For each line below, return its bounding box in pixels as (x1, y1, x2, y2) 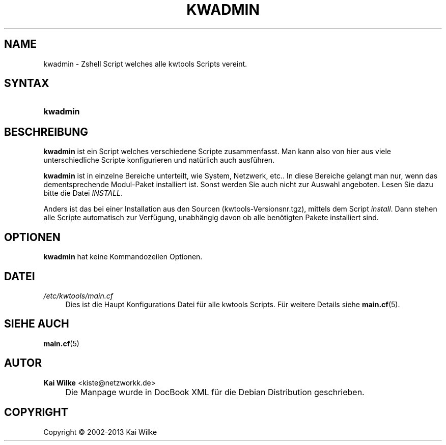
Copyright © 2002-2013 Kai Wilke (43, 427, 157, 436)
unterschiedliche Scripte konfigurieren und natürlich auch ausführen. (43, 156, 275, 165)
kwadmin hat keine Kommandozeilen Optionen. (43, 252, 203, 261)
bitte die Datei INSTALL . (43, 189, 123, 198)
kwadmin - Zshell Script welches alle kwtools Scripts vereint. (43, 59, 247, 68)
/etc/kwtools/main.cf (43, 291, 114, 300)
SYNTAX (4, 77, 49, 90)
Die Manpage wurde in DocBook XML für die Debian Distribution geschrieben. (65, 387, 365, 397)
